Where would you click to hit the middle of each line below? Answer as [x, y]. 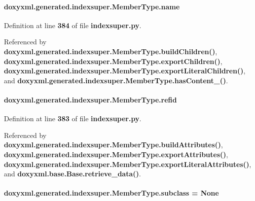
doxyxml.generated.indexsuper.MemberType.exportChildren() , [113, 61]
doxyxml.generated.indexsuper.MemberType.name [92, 6]
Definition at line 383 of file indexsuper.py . [73, 118]
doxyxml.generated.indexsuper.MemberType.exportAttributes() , [116, 154]
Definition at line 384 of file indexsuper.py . [73, 25]
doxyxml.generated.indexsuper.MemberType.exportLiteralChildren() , [125, 71]
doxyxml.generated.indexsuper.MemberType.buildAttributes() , [113, 145]
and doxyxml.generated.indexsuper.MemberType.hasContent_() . [116, 80]
